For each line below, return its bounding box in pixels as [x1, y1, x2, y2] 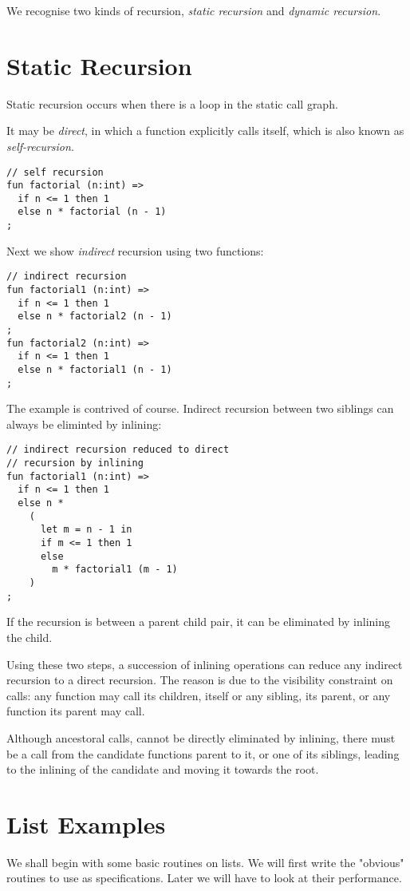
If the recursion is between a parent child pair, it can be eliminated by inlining [6, 613, 390, 630]
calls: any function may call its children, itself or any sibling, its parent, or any [6, 687, 391, 703]
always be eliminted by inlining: [6, 415, 162, 432]
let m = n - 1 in [40, 524, 132, 536]
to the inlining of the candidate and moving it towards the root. [6, 761, 319, 778]
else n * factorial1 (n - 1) [18, 363, 172, 375]
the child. [6, 628, 53, 645]
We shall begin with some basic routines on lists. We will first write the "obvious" [6, 853, 404, 870]
